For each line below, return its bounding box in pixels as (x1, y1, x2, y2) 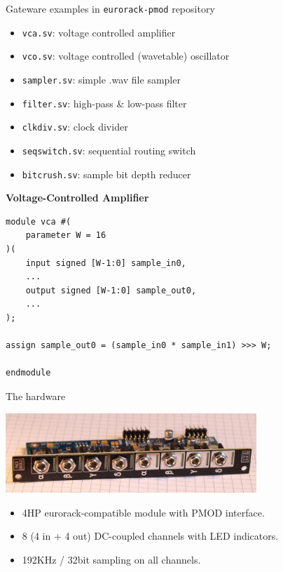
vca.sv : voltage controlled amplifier (22, 25, 176, 39)
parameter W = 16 (25, 230, 106, 241)
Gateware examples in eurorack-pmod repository (6, 1, 215, 15)
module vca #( (6, 216, 71, 227)
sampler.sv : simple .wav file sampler (22, 72, 181, 86)
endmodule (6, 368, 51, 378)
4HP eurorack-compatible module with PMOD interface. (22, 505, 265, 519)
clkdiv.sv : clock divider (22, 119, 128, 134)
